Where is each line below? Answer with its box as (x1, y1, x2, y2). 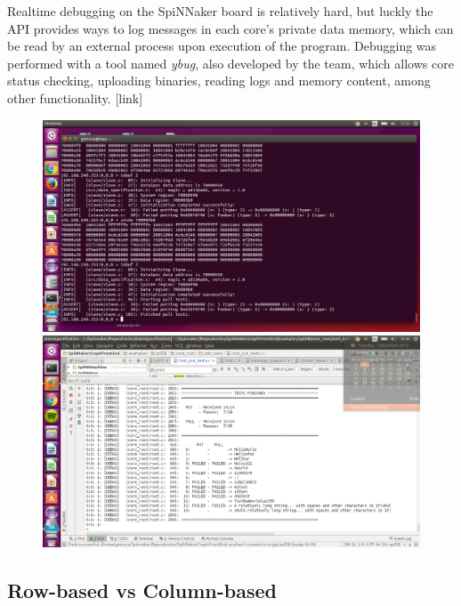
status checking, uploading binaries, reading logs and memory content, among (7, 71, 431, 90)
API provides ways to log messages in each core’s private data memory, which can (7, 19, 454, 37)
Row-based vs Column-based (7, 577, 277, 604)
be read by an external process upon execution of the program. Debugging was (7, 36, 437, 55)
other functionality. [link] (7, 88, 143, 107)
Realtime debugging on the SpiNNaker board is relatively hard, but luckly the (7, 2, 433, 20)
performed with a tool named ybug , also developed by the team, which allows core (7, 53, 454, 72)
